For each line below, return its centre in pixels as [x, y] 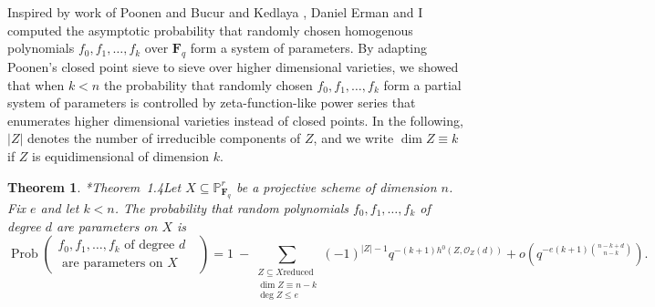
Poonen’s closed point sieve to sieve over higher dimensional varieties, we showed [233, 66]
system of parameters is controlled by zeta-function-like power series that [212, 102]
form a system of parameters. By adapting [308, 48]
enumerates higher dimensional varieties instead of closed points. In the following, [235, 120]
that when [36, 84]
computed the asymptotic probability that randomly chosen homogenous [210, 30]
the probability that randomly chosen [208, 84]
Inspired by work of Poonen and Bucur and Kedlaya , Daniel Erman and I [215, 12]
